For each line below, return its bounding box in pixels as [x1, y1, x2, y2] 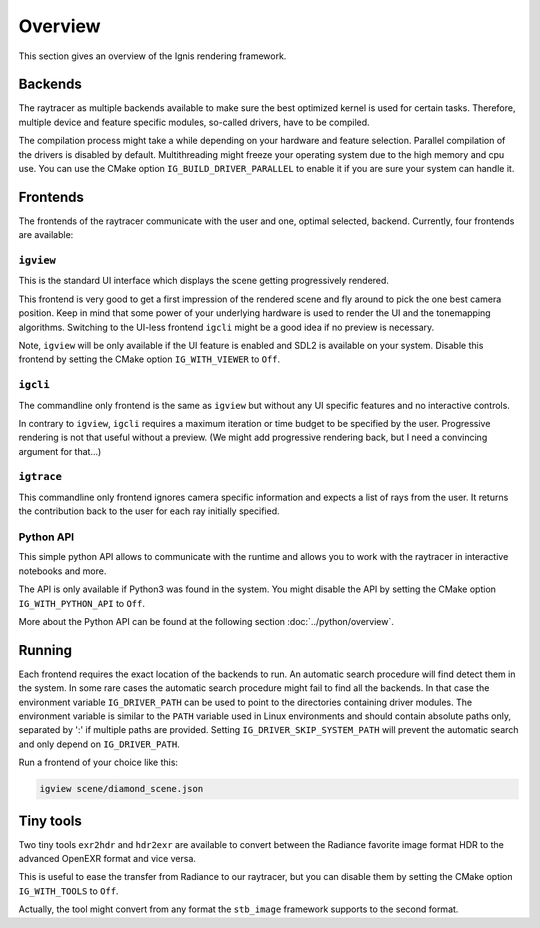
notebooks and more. [18, 565, 107, 577]
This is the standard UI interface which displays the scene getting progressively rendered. [18, 275, 390, 287]
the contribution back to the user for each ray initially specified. [18, 505, 280, 517]
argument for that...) [18, 445, 102, 457]
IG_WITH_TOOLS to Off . [18, 885, 119, 897]
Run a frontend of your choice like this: [18, 756, 179, 769]
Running [18, 641, 73, 659]
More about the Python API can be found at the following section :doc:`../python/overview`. [18, 615, 394, 627]
